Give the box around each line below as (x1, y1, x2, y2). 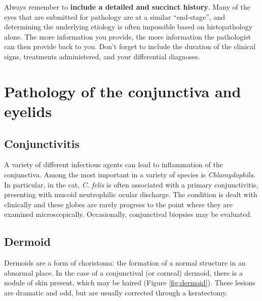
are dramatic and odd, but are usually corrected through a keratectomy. (4, 287, 228, 297)
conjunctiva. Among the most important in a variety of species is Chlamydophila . (4, 169, 256, 179)
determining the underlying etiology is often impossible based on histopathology (4, 21, 253, 32)
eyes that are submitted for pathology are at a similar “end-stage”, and (4, 11, 226, 22)
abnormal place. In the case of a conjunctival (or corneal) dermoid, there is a (4, 267, 243, 278)
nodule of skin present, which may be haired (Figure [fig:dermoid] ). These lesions (4, 277, 255, 288)
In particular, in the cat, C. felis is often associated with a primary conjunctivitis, (4, 179, 258, 190)
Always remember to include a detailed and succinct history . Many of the (4, 2, 250, 12)
